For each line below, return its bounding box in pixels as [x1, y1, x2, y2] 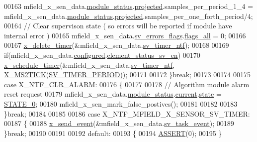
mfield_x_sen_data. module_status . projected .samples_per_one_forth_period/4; [4, 10, 253, 21]
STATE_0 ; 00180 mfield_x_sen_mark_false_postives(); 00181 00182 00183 [4, 98, 238, 109]
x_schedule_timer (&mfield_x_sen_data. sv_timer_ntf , [4, 59, 174, 70]
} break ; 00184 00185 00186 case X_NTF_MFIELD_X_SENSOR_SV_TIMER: [4, 108, 250, 119]
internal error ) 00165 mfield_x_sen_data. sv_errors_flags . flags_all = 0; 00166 [4, 30, 246, 40]
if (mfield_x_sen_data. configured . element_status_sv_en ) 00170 [4, 49, 200, 60]
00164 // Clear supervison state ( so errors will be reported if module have [4, 20, 232, 31]
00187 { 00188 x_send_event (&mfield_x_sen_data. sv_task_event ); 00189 [4, 118, 234, 129]
